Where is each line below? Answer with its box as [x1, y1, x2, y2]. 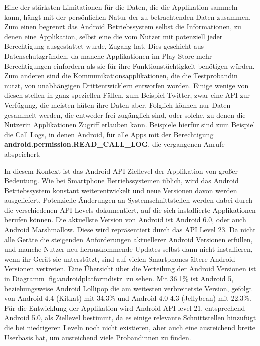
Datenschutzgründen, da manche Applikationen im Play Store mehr [4, 50, 212, 61]
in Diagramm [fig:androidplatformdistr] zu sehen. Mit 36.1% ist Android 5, [4, 273, 234, 284]
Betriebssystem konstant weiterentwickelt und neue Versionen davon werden [4, 185, 237, 195]
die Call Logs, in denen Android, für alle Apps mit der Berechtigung [4, 129, 214, 139]
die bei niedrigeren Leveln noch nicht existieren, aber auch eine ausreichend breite [4, 322, 255, 332]
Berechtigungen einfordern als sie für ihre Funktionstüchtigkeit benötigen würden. [4, 60, 255, 71]
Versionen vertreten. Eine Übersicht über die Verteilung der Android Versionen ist [4, 263, 256, 274]
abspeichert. [4, 148, 41, 159]
